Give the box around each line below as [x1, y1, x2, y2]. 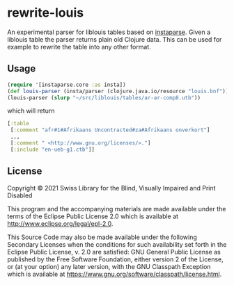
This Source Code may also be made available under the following [7, 233, 197, 241]
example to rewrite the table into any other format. [7, 42, 151, 51]
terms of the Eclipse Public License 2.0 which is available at [7, 212, 179, 220]
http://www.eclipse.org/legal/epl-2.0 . [7, 219, 114, 227]
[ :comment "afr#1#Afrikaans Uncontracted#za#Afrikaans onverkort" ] [10, 127, 210, 133]
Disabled [7, 191, 33, 199]
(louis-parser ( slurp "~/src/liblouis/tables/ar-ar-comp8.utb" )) [7, 94, 201, 101]
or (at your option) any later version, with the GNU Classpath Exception [7, 262, 211, 270]
